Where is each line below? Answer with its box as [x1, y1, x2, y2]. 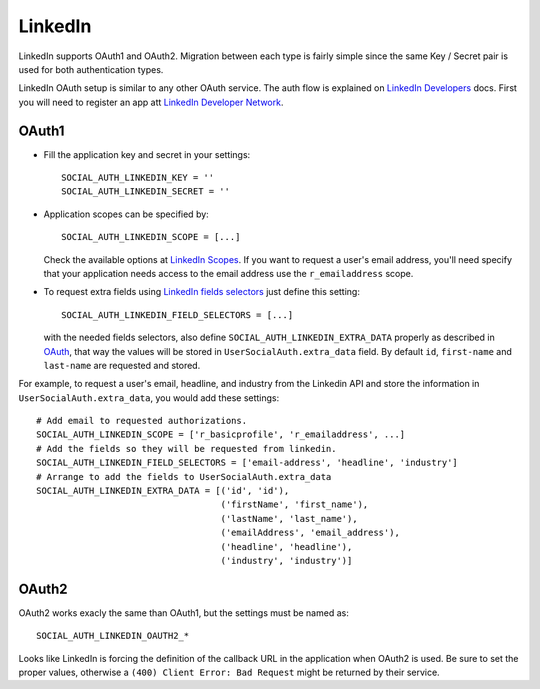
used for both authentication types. [18, 63, 164, 75]
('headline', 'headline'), [220, 541, 353, 552]
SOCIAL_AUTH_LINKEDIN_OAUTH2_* [36, 630, 190, 642]
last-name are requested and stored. [43, 359, 201, 371]
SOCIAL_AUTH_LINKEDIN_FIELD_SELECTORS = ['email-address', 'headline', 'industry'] [36, 457, 459, 469]
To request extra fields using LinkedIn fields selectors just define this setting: [43, 286, 360, 298]
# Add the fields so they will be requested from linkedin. [36, 443, 337, 454]
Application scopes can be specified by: [43, 208, 209, 220]
